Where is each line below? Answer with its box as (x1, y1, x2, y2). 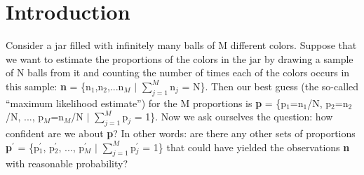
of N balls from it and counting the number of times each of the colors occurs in (6, 65, 350, 80)
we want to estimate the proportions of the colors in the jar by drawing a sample (6, 51, 353, 66)
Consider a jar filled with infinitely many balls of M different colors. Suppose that (6, 38, 357, 52)
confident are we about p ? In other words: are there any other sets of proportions (6, 126, 356, 141)
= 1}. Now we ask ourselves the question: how (134, 109, 333, 124)
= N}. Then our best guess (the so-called (182, 78, 359, 93)
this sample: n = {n (6, 78, 91, 93)
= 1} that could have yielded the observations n (142, 139, 350, 154)
